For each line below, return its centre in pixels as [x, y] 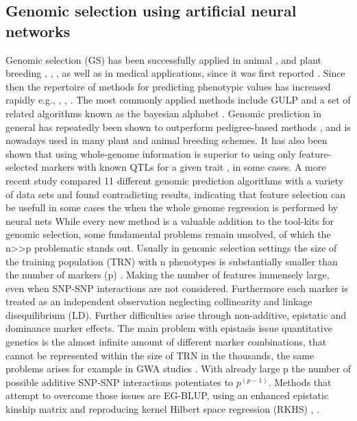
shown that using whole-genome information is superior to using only [151, 153]
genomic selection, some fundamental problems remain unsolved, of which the [168, 234]
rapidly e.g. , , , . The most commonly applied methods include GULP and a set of [178, 100]
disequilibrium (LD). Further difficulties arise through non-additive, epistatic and [176, 314]
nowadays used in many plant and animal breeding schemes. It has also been [167, 140]
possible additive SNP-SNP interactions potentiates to [120, 382]
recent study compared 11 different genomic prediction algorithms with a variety [175, 180]
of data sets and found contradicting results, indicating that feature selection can [175, 194]
